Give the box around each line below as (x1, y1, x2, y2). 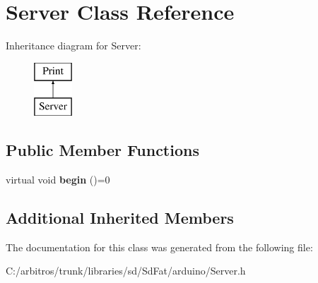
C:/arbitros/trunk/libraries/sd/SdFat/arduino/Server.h (6, 263, 246, 278)
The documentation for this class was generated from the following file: (6, 239, 313, 254)
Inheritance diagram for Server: (6, 38, 141, 53)
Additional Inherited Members (6, 207, 234, 229)
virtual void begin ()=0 (6, 172, 110, 187)
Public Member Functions (6, 139, 199, 161)
